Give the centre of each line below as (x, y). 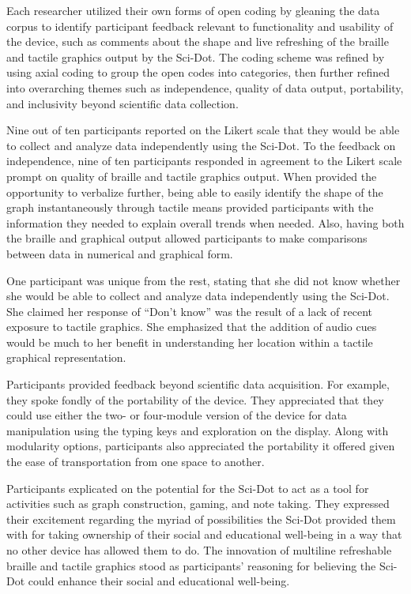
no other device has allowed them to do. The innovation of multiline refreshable (199, 550)
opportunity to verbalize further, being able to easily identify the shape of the (195, 192)
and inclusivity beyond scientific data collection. (123, 103)
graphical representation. (66, 357)
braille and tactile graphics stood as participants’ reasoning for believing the (191, 565)
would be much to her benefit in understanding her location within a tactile (190, 342)
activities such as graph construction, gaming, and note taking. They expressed (198, 504)
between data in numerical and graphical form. (120, 253)
